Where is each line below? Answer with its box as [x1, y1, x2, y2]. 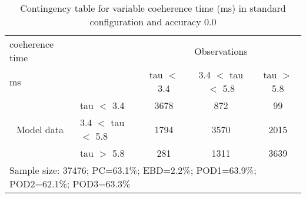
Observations [194, 44, 248, 58]
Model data [16, 122, 64, 136]
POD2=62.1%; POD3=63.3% [9, 177, 131, 190]
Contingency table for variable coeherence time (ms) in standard [20, 1, 286, 15]
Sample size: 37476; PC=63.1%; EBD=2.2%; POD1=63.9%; [9, 163, 257, 177]
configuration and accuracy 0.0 [89, 15, 217, 28]
